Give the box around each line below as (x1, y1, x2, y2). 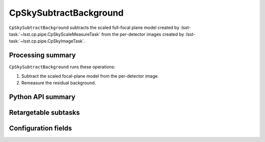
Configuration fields (9, 124, 72, 132)
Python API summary (9, 92, 76, 101)
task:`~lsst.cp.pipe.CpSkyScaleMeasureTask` (9, 31, 101, 37)
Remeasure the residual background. (21, 80, 96, 86)
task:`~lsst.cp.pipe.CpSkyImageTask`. (9, 38, 85, 44)
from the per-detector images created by (101, 31, 184, 37)
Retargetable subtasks (9, 108, 80, 116)
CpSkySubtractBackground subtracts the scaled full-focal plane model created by (9, 25, 180, 30)
